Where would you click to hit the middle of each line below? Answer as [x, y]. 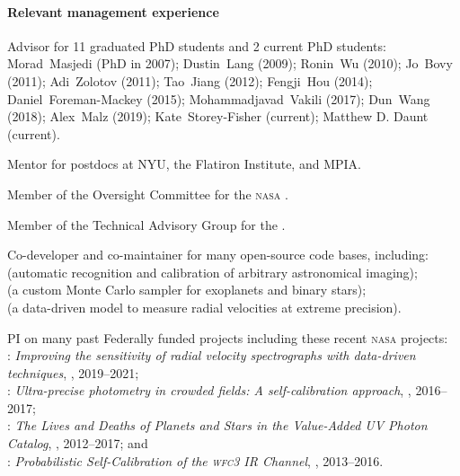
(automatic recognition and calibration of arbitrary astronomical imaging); [212, 272]
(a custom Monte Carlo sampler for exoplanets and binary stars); [187, 290]
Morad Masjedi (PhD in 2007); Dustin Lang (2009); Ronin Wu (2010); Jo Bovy [230, 63]
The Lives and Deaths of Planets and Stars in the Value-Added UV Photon [221, 425]
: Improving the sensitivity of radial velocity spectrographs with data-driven [212, 355]
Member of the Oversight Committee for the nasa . [148, 194]
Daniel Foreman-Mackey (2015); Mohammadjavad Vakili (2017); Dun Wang [219, 98]
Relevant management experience [113, 11]
